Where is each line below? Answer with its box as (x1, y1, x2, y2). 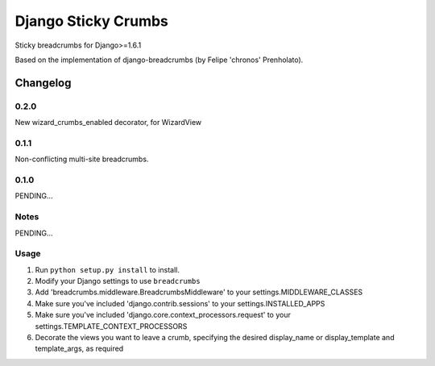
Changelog (14, 76, 72, 89)
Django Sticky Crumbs (14, 12, 169, 30)
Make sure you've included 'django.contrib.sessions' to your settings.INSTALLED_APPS (35, 298, 325, 308)
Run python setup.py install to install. (35, 264, 180, 274)
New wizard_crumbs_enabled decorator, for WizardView (14, 118, 202, 127)
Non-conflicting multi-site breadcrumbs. (14, 154, 149, 164)
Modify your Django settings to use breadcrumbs (35, 277, 201, 286)
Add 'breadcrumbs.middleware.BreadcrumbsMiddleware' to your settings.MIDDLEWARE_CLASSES (35, 287, 363, 297)
